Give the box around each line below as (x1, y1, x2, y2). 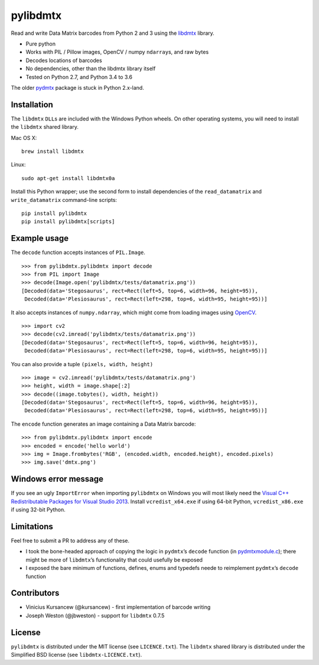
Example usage (11, 233, 69, 243)
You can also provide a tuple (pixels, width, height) (11, 360, 154, 367)
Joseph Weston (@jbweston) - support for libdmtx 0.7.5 (25, 612, 165, 619)
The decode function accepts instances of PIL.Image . (11, 249, 146, 256)
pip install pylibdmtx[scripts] (21, 219, 115, 225)
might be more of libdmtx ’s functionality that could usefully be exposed (25, 556, 203, 563)
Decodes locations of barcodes (25, 57, 103, 64)
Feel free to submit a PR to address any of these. (11, 537, 130, 545)
